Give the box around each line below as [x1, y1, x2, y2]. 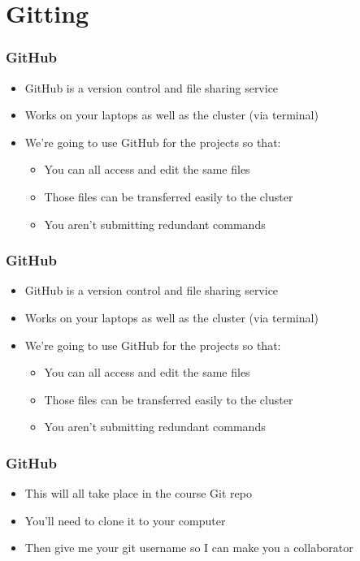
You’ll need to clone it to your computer [24, 511, 226, 529]
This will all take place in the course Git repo [24, 485, 252, 502]
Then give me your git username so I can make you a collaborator [24, 539, 353, 556]
